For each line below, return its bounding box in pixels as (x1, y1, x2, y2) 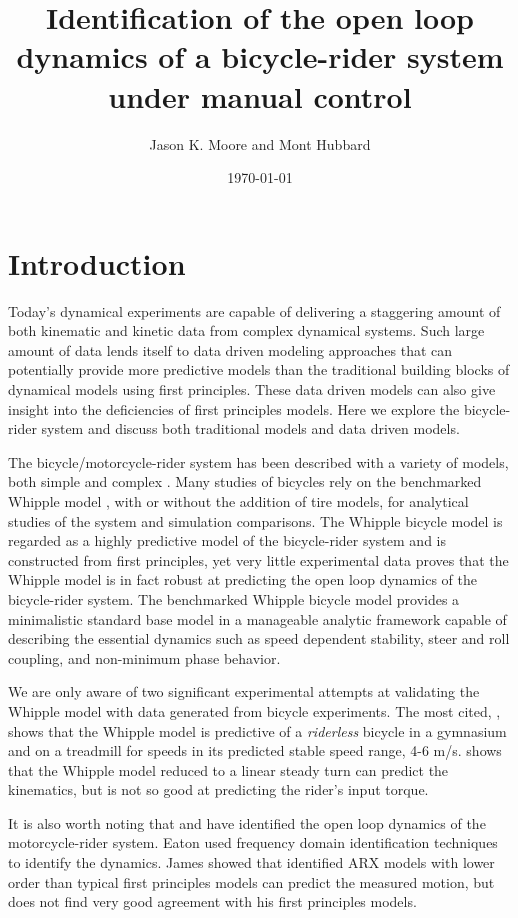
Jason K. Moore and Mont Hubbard (149, 133, 371, 154)
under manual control (108, 75, 412, 116)
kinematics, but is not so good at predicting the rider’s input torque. (8, 779, 429, 800)
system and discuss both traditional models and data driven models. (41, 418, 460, 439)
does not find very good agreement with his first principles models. (8, 891, 417, 912)
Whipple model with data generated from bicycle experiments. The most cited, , (8, 700, 501, 721)
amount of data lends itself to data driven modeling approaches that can (8, 339, 453, 360)
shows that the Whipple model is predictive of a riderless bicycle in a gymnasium (8, 720, 507, 741)
